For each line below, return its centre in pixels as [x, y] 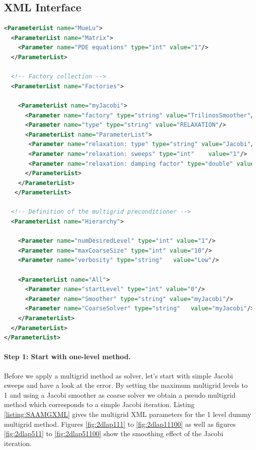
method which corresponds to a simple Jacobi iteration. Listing [99, 404]
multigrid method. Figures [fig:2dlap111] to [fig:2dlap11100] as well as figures [120, 424]
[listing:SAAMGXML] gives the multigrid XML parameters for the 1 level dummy [128, 414]
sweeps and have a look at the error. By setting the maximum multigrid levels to [126, 385]
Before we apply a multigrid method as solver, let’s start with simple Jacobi [119, 375]
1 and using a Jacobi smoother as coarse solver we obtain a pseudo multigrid [120, 394]
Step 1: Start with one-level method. [67, 356]
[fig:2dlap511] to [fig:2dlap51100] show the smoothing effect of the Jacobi [114, 433]
